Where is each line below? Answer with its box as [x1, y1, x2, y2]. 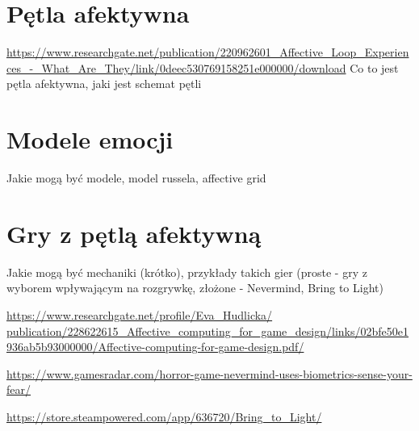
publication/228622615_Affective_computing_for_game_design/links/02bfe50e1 [6, 322, 409, 339]
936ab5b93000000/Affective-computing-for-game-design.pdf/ [6, 338, 304, 355]
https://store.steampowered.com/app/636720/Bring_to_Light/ [6, 408, 322, 425]
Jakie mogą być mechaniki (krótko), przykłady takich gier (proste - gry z [6, 263, 367, 280]
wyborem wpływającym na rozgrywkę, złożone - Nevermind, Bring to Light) [6, 279, 383, 296]
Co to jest [350, 59, 399, 76]
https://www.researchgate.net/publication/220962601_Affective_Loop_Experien [6, 44, 409, 61]
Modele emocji [6, 123, 174, 156]
